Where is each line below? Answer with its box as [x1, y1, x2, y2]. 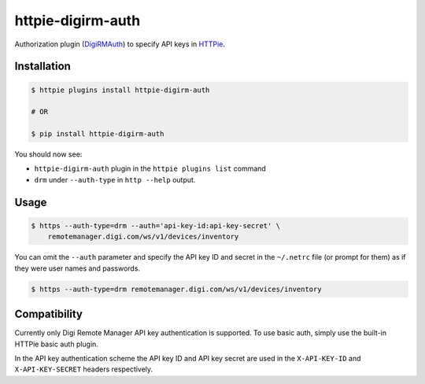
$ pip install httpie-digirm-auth [31, 130, 164, 138]
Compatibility [14, 308, 83, 321]
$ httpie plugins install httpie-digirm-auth [31, 85, 210, 94]
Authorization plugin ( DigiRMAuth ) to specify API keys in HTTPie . [14, 39, 226, 49]
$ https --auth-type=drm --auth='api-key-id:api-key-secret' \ [31, 221, 281, 230]
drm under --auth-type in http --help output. [34, 175, 196, 184]
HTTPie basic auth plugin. [14, 339, 98, 349]
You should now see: [14, 150, 83, 159]
